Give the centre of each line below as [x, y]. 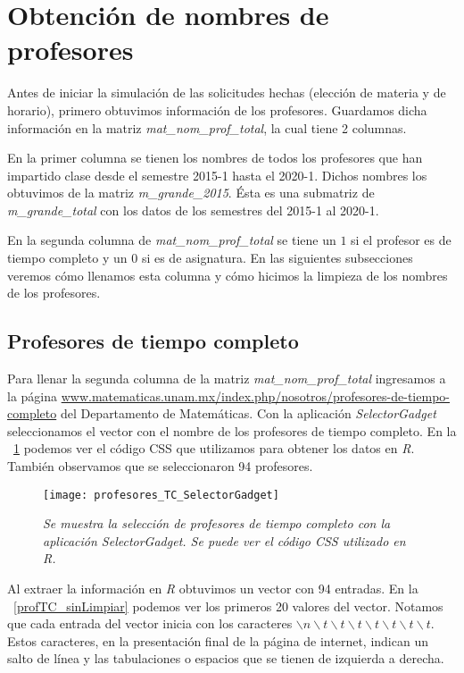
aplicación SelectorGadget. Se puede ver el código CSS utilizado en [224, 540]
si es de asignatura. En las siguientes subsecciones [277, 258]
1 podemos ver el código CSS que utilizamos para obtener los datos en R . [214, 448]
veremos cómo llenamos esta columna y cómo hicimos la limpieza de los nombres [228, 275]
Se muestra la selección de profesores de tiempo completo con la [217, 523]
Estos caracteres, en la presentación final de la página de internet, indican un [218, 640]
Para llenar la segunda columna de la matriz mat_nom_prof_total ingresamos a [227, 379]
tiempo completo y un [67, 258]
